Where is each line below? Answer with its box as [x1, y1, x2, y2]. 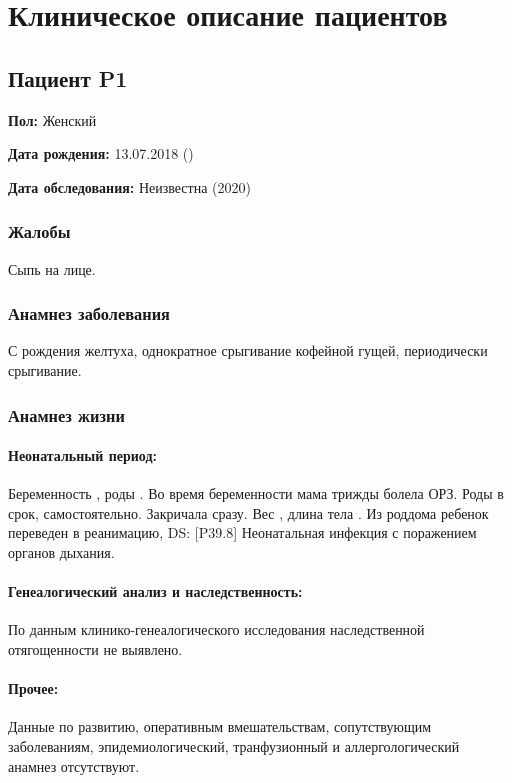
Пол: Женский [8, 109, 97, 130]
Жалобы [8, 219, 71, 244]
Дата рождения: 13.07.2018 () [8, 143, 194, 164]
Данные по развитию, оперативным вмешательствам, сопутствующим [8, 716, 432, 737]
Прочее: [8, 678, 59, 699]
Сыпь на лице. [8, 258, 96, 279]
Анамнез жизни [8, 402, 125, 427]
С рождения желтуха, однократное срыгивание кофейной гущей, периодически [8, 340, 488, 361]
